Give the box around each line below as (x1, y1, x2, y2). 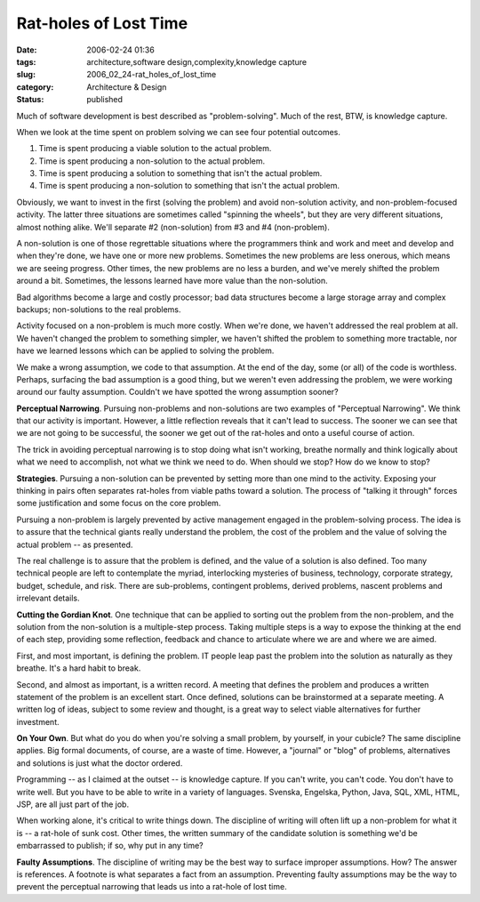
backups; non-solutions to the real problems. (16, 303, 181, 315)
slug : (16, 69, 36, 80)
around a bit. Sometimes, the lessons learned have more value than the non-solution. (16, 276, 328, 286)
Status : (16, 94, 44, 105)
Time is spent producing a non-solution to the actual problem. (38, 156, 266, 166)
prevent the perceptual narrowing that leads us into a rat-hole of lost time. (16, 882, 288, 892)
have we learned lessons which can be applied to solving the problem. (16, 345, 275, 356)
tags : (16, 56, 36, 67)
